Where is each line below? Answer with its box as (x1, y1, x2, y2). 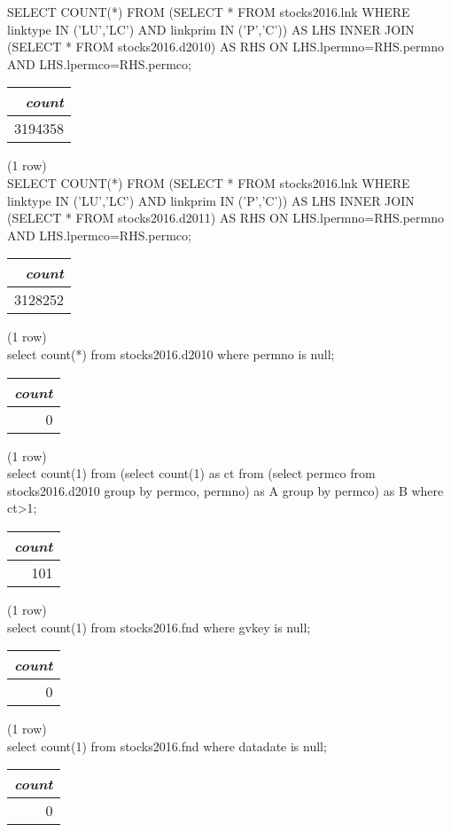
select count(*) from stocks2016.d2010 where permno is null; (7, 344, 335, 363)
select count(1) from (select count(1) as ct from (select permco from (7, 464, 376, 483)
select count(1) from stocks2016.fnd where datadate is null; (7, 736, 327, 755)
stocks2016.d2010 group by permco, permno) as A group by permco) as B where (7, 481, 444, 499)
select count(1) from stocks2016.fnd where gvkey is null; (7, 617, 311, 636)
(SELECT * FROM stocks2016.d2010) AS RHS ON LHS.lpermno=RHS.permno (7, 37, 444, 56)
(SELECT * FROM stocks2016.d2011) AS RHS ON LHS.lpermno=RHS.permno (7, 208, 444, 227)
